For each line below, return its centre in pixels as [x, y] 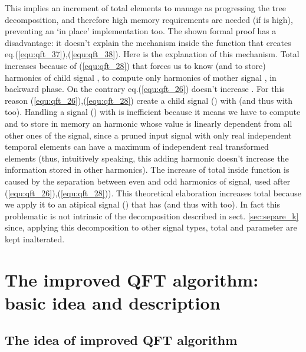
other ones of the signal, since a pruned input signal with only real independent [148, 135]
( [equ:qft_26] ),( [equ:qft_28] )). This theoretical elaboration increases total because [153, 193]
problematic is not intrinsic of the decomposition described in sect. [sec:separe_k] [152, 216]
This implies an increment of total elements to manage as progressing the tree [145, 8]
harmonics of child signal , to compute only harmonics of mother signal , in [141, 77]
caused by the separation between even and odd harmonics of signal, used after [148, 181]
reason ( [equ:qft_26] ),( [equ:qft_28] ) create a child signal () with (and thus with [149, 100]
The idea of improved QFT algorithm [121, 340]
